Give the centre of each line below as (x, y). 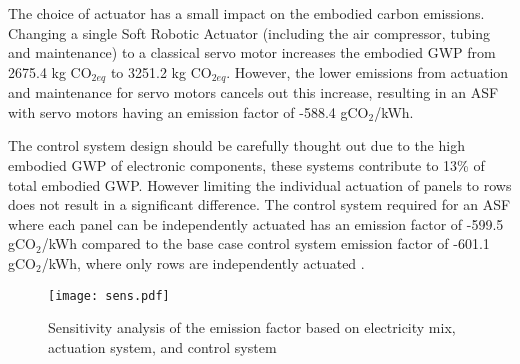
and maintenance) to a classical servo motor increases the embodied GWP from (252, 52)
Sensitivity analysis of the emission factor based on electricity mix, (252, 327)
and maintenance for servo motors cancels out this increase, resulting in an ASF (253, 92)
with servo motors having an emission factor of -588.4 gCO (188, 111)
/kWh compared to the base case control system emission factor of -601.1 (265, 243)
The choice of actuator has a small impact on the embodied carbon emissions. (246, 13)
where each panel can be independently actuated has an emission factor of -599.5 (256, 223)
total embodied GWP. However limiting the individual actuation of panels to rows (260, 184)
